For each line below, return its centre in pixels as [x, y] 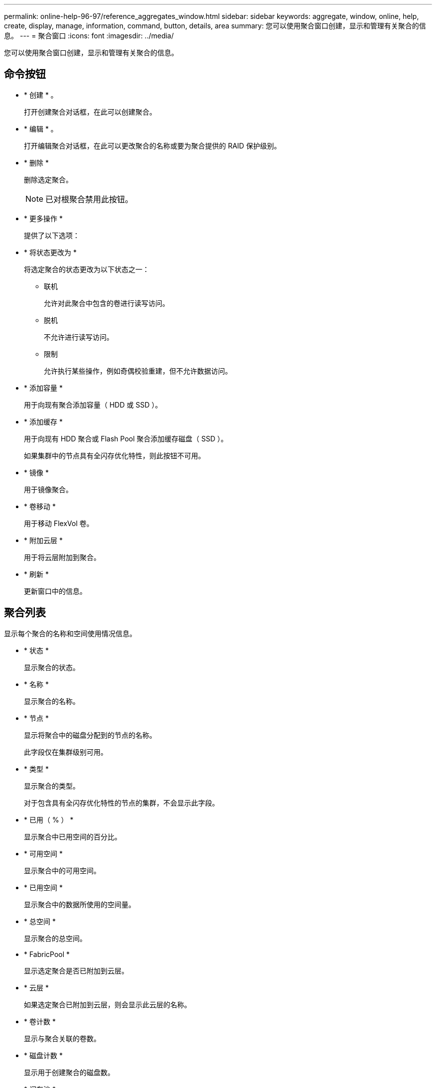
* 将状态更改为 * [50, 252]
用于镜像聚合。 [48, 489]
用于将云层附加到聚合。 [62, 557]
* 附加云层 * [43, 540]
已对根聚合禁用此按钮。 [89, 199]
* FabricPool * [47, 954]
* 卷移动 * [40, 506]
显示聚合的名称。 [52, 701]
